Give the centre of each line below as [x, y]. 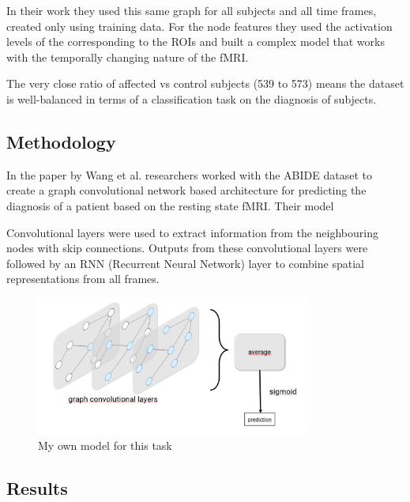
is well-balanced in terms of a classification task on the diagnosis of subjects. [192, 98]
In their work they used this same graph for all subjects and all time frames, [192, 10]
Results [37, 488]
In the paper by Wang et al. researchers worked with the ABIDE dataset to [189, 174]
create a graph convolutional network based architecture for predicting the [186, 190]
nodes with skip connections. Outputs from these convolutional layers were [187, 248]
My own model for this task [105, 445]
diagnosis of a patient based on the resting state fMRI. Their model [170, 205]
